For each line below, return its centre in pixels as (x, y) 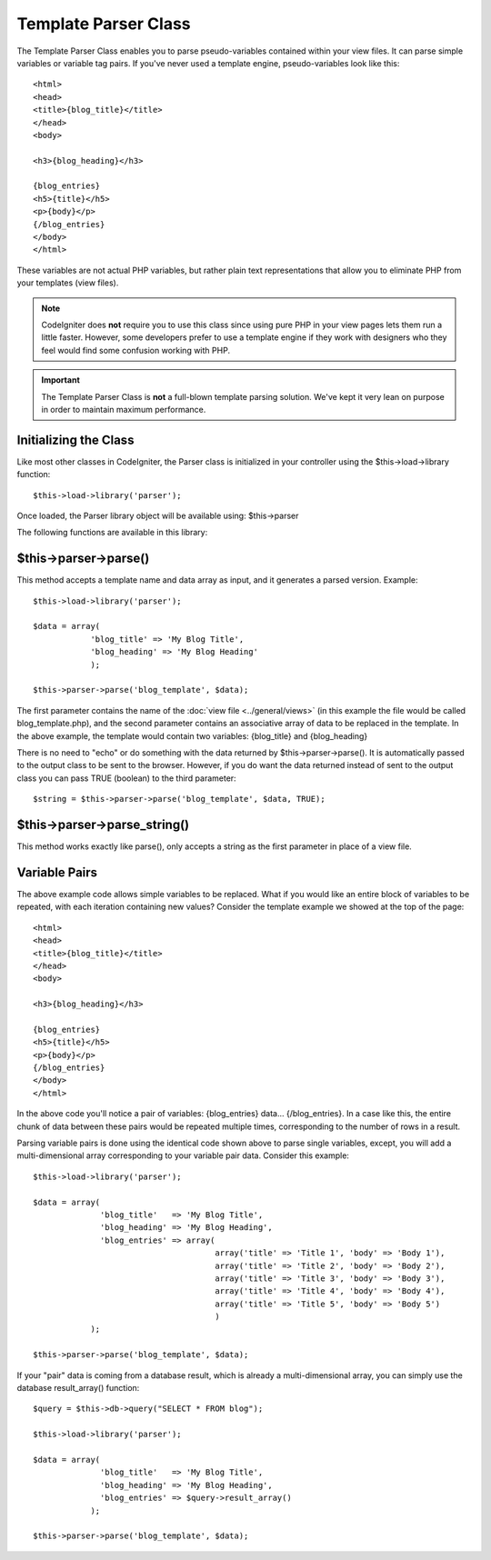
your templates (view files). (68, 283)
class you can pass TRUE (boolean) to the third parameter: (126, 778)
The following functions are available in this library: (112, 533)
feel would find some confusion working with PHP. (136, 350)
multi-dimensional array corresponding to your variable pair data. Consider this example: (183, 1155)
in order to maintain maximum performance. (124, 409)
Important (61, 380)
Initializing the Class (75, 440)
